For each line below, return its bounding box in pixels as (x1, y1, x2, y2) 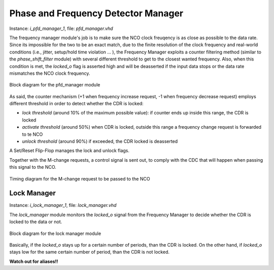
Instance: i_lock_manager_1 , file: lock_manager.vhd (9, 202, 117, 208)
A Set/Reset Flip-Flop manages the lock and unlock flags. (9, 147, 129, 154)
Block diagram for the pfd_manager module (9, 82, 100, 88)
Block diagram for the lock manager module (9, 230, 101, 236)
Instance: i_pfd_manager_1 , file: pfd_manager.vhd (9, 25, 114, 32)
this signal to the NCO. (9, 164, 57, 170)
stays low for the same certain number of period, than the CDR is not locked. (9, 249, 170, 255)
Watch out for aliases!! (9, 258, 58, 264)
